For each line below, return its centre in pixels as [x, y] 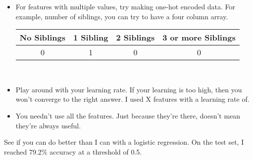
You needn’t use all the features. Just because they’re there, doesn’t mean [128, 115]
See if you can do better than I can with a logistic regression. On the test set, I [124, 142]
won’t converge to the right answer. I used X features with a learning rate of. [132, 99]
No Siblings [42, 38]
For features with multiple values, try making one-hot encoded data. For [126, 6]
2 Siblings [135, 38]
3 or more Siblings [199, 38]
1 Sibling [91, 38]
